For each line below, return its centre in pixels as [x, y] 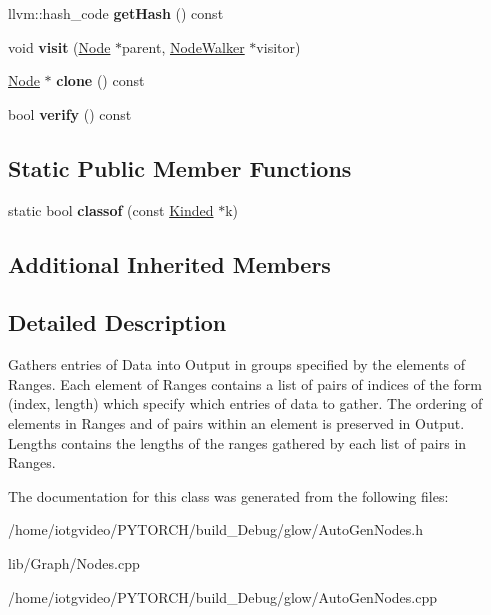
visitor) [278, 46]
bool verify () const [70, 113]
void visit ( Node [59, 46]
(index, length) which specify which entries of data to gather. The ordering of [245, 403]
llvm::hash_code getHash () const [116, 13]
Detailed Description [117, 322]
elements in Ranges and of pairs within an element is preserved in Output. [236, 422]
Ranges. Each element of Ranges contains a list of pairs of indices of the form [245, 383]
